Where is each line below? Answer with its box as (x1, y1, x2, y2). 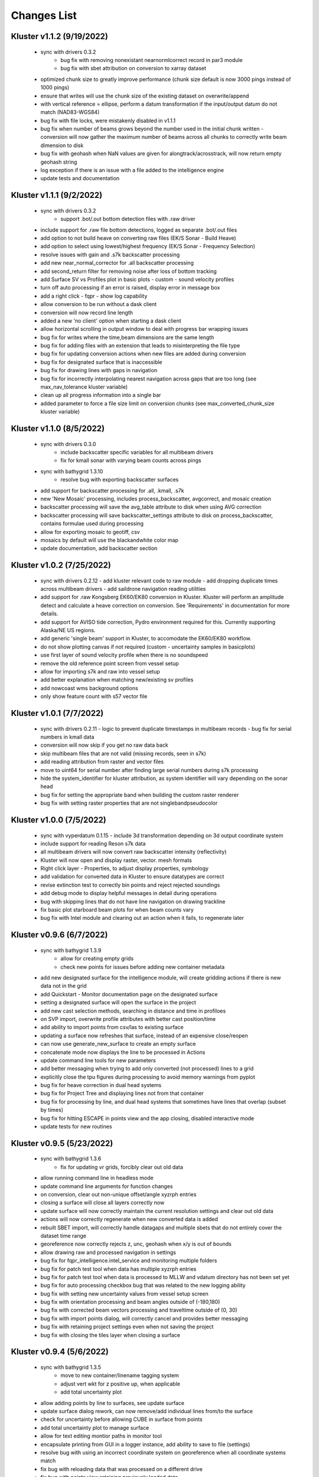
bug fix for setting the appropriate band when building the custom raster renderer (40, 791, 239, 798)
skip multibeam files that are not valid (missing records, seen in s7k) (40, 750, 206, 757)
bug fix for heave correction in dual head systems (40, 1082, 162, 1089)
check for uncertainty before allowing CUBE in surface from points (40, 1416, 203, 1423)
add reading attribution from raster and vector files (40, 758, 164, 765)
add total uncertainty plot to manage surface (40, 1424, 149, 1431)
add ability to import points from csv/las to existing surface (40, 1024, 184, 1031)
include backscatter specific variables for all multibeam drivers (60, 449, 214, 456)
